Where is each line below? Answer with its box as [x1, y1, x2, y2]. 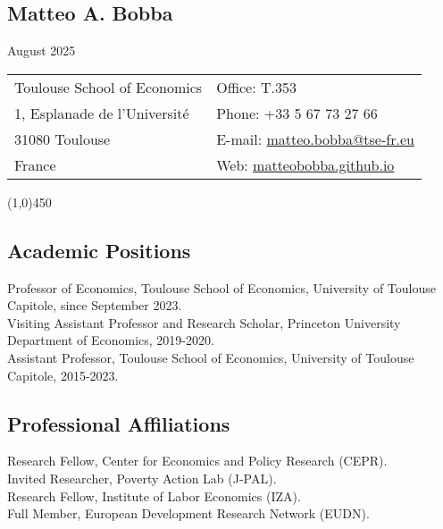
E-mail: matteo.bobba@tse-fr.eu [216, 128, 414, 149]
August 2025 [7, 41, 76, 60]
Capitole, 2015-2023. [7, 365, 119, 384]
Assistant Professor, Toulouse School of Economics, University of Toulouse [7, 348, 414, 366]
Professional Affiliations [7, 409, 230, 437]
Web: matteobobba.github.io [216, 154, 395, 175]
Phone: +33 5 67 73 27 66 [216, 102, 378, 123]
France [14, 154, 56, 175]
